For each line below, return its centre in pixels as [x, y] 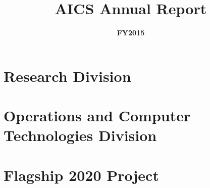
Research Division [67, 76]
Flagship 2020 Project [81, 175]
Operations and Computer [97, 115]
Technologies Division [80, 135]
